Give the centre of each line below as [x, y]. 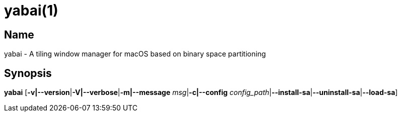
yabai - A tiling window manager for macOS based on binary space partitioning [135, 54]
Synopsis [28, 73]
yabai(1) [31, 10]
